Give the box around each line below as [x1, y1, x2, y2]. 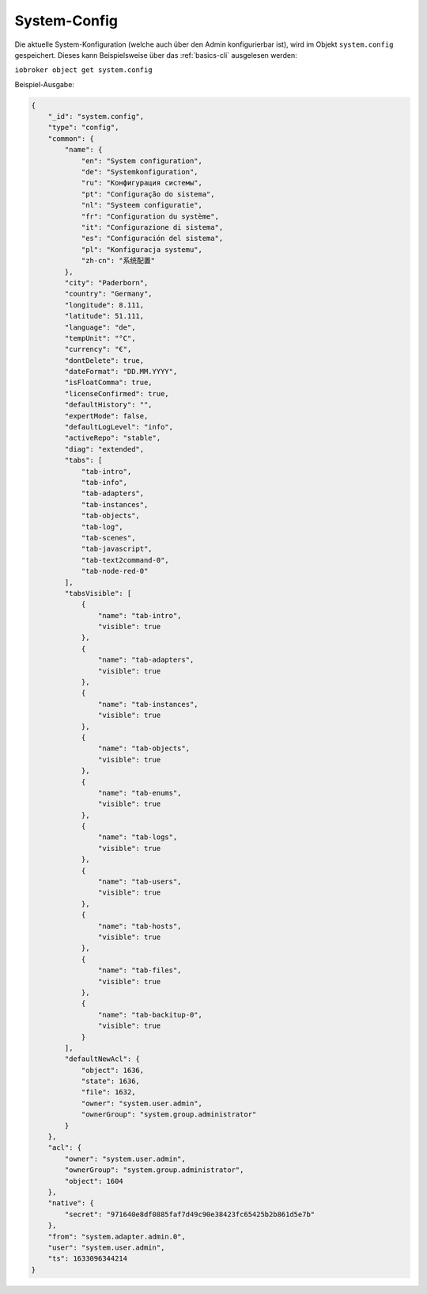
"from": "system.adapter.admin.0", [47, 1232, 186, 1241]
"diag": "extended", [64, 445, 145, 453]
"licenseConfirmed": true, [64, 389, 169, 398]
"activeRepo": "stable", [64, 433, 161, 443]
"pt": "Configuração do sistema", [81, 189, 215, 198]
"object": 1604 [64, 1177, 124, 1185]
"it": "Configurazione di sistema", [81, 223, 224, 231]
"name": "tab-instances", [97, 700, 198, 708]
